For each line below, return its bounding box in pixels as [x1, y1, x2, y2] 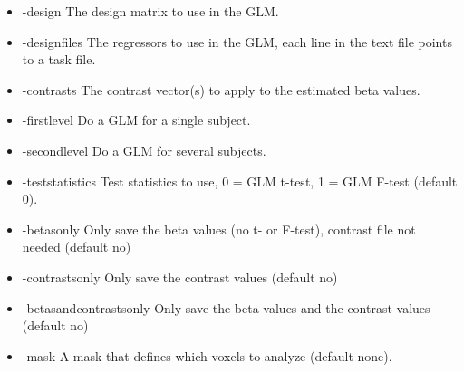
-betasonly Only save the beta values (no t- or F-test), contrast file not [22, 219, 416, 238]
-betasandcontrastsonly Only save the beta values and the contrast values [22, 298, 430, 317]
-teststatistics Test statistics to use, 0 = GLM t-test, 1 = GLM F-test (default [22, 171, 458, 190]
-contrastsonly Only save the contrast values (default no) [22, 267, 338, 286]
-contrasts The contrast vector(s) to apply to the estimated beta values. [22, 80, 420, 99]
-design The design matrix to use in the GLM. [22, 2, 279, 20]
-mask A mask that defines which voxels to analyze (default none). [22, 346, 392, 365]
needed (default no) [22, 237, 131, 256]
